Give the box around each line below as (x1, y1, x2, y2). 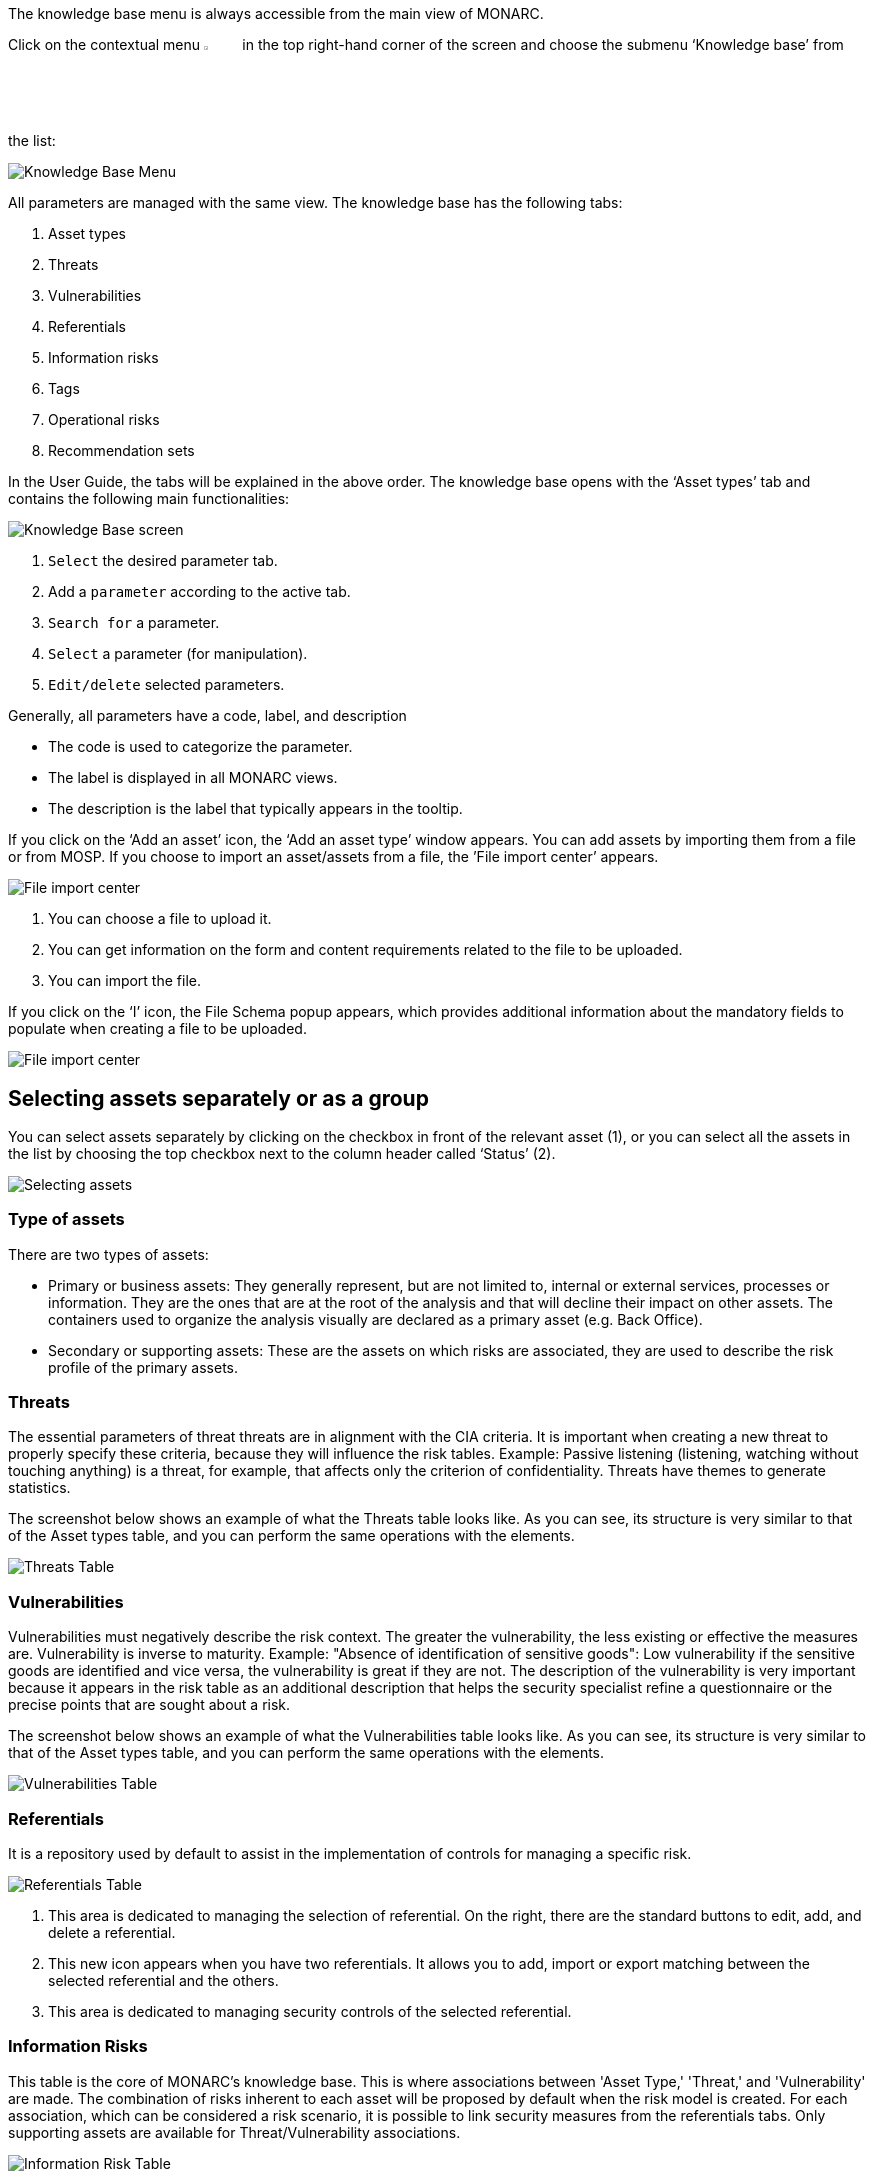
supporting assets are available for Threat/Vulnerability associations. (8, 2123, 461, 2141)
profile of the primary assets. (48, 1358, 238, 1376)
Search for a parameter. (48, 614, 220, 632)
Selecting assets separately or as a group (8, 1085, 429, 1111)
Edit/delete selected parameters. (48, 676, 285, 694)
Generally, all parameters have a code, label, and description (8, 707, 407, 725)
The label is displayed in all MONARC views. (48, 769, 338, 787)
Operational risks (48, 411, 160, 429)
